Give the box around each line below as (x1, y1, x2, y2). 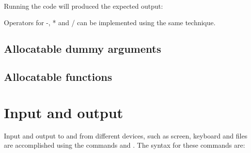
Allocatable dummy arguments (4, 41, 161, 56)
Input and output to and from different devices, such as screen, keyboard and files (4, 130, 248, 140)
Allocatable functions (4, 69, 112, 84)
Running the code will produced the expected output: (4, 1, 163, 11)
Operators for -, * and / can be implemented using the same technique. (4, 17, 216, 27)
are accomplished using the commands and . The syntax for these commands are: (4, 140, 245, 150)
